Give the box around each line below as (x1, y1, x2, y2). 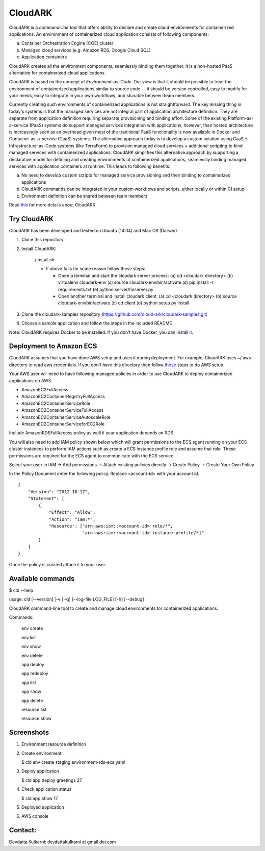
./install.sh (33, 257, 55, 262)
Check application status (21, 786, 72, 792)
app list (21, 679, 36, 685)
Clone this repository (21, 237, 64, 243)
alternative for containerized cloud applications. (9, 70, 106, 75)
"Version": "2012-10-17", (27, 489, 91, 495)
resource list (21, 706, 47, 712)
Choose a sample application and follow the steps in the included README (21, 320, 172, 326)
